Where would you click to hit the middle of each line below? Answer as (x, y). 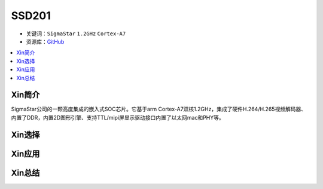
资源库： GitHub (45, 41)
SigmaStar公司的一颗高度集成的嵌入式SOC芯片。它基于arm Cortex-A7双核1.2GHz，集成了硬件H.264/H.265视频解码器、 (159, 109)
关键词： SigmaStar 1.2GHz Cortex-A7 (76, 33)
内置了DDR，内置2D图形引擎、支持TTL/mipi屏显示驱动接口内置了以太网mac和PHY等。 (118, 117)
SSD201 (31, 16)
